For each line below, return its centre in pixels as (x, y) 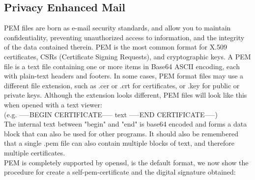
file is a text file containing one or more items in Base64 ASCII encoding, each (122, 66)
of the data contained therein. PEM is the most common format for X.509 (116, 47)
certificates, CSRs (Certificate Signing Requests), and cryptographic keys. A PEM (127, 56)
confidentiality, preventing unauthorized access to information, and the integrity (124, 37)
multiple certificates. (35, 152)
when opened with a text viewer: (53, 104)
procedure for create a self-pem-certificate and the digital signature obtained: (120, 172)
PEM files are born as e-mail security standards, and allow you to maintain (117, 28)
